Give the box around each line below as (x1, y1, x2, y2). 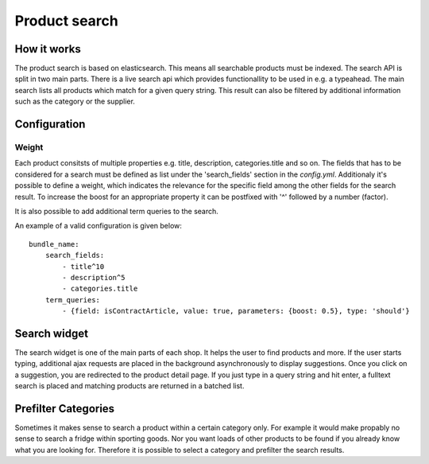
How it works (14, 42, 81, 56)
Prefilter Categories (14, 402, 115, 415)
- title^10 (62, 262, 105, 271)
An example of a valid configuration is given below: (14, 221, 183, 231)
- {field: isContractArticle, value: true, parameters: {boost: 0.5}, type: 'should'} (62, 306, 411, 316)
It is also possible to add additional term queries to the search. (14, 206, 218, 216)
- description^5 (62, 273, 126, 282)
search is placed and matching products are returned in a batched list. (14, 381, 245, 391)
